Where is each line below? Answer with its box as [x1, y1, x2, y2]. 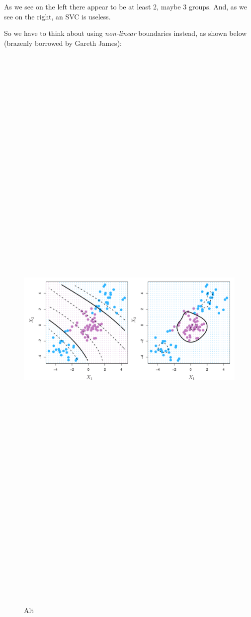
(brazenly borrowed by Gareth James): [4, 37, 122, 48]
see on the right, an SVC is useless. [4, 11, 111, 21]
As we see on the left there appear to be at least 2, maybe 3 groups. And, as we [4, 1, 247, 11]
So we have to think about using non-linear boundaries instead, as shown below [4, 28, 247, 38]
